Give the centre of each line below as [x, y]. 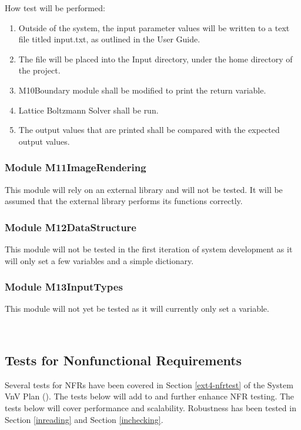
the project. [39, 70]
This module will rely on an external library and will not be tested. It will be [144, 189]
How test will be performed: [55, 8]
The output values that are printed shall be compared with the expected [149, 130]
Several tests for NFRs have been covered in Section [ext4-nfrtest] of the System [149, 384]
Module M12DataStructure [71, 227]
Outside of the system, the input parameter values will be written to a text [154, 27]
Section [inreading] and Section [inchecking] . [84, 419]
